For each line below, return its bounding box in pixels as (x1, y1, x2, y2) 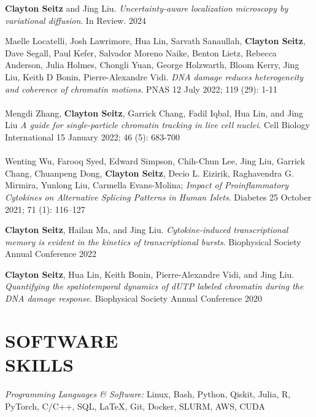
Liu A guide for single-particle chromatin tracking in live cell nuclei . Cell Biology (5, 118, 310, 131)
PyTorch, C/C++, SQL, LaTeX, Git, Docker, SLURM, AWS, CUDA (5, 399, 265, 412)
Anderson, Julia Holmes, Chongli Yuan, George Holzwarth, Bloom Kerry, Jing (5, 58, 299, 71)
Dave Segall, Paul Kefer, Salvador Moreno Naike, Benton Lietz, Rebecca (5, 46, 277, 59)
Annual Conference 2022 (5, 247, 96, 260)
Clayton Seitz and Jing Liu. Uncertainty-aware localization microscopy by (5, 2, 288, 14)
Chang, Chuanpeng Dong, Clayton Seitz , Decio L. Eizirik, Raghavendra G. (5, 166, 294, 179)
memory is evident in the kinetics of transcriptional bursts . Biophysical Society (5, 235, 301, 248)
